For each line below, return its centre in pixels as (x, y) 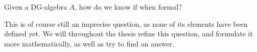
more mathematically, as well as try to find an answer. (89, 43)
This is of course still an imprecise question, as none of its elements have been (126, 23)
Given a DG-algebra (36, 7)
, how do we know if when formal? (128, 7)
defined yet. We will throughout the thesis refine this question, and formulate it (128, 34)
